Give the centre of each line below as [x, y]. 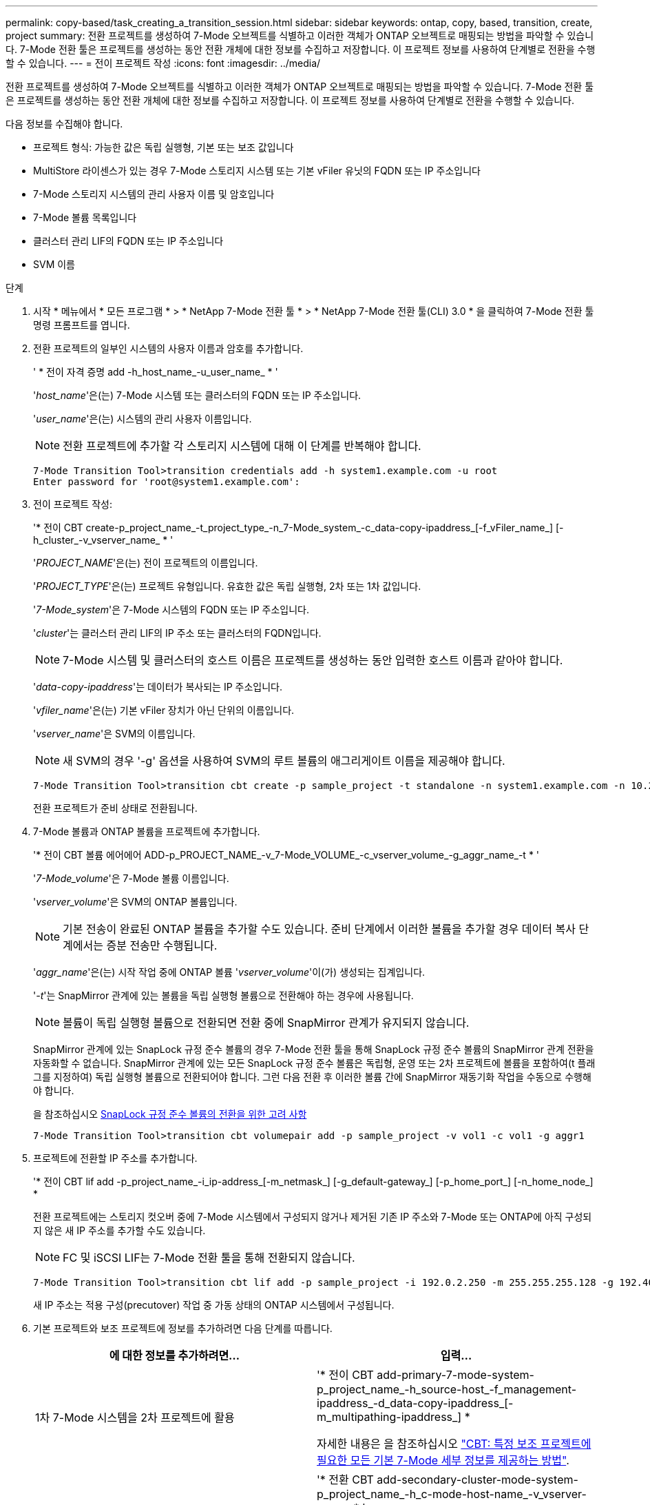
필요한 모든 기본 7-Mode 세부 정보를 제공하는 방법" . [443, 1460]
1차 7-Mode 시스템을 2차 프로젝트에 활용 [135, 1417]
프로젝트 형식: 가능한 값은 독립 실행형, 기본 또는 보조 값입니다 [164, 147]
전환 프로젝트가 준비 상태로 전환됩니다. [115, 808]
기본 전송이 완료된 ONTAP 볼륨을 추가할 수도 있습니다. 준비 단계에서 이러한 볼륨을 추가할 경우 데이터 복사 [319, 929]
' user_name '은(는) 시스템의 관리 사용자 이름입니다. [143, 419]
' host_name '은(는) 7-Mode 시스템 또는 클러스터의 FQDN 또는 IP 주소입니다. [197, 395]
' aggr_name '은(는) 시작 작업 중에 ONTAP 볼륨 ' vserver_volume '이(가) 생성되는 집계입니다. [229, 972]
